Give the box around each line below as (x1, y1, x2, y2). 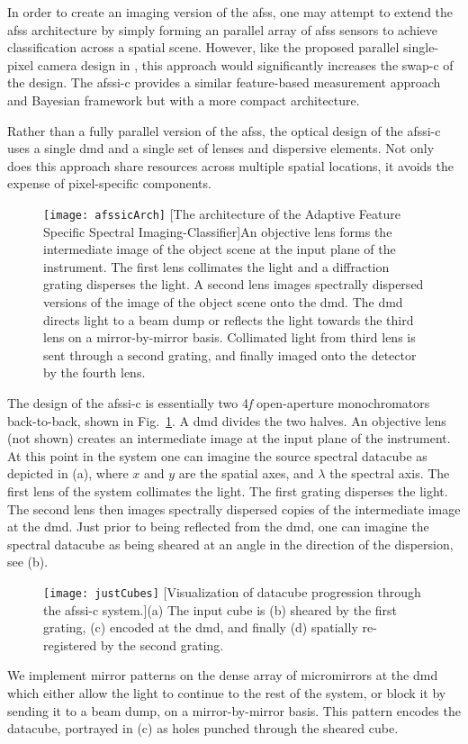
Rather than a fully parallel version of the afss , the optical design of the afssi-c (7, 121, 441, 140)
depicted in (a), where (7, 464, 129, 483)
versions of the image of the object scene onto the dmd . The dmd (43, 292, 403, 311)
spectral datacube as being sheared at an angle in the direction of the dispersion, (7, 534, 454, 553)
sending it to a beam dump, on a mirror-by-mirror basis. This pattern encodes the (7, 701, 461, 720)
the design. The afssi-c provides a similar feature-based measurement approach (7, 73, 441, 92)
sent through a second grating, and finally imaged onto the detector (43, 345, 417, 364)
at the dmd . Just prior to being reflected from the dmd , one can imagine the (7, 517, 429, 536)
